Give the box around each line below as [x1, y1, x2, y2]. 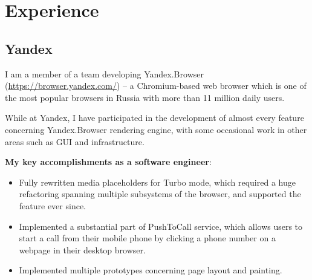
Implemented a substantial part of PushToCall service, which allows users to [19, 220, 303, 232]
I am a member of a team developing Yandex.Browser [5, 67, 204, 80]
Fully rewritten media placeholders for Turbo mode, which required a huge [19, 175, 296, 188]
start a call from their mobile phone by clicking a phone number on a [19, 232, 276, 244]
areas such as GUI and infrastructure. [5, 135, 145, 148]
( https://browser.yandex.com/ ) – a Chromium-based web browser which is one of [5, 79, 307, 92]
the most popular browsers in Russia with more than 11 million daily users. [5, 91, 285, 103]
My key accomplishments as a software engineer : [5, 155, 212, 168]
